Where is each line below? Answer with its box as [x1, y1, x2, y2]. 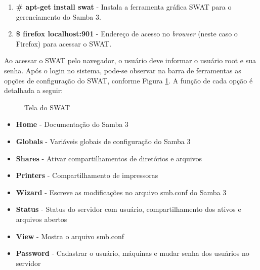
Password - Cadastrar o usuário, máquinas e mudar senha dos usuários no [16, 248, 249, 258]
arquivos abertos [16, 213, 67, 224]
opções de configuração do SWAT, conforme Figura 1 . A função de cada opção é [4, 75, 253, 85]
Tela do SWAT [24, 102, 70, 112]
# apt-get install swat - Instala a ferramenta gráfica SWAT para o [16, 2, 232, 12]
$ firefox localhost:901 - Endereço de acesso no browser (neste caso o [16, 28, 238, 39]
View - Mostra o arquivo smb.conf [16, 231, 124, 241]
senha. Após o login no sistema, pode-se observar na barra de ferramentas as [4, 65, 241, 75]
